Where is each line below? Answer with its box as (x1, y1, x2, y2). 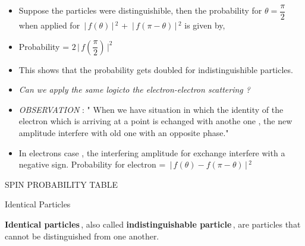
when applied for (18, 19, 80, 31)
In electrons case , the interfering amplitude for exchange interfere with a (18, 146, 285, 159)
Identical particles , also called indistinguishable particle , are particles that (5, 218, 301, 230)
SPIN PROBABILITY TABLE (5, 178, 118, 190)
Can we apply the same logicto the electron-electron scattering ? (18, 83, 250, 96)
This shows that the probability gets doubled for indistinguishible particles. (18, 63, 293, 75)
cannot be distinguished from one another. (5, 229, 159, 242)
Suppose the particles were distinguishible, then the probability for (18, 4, 262, 17)
